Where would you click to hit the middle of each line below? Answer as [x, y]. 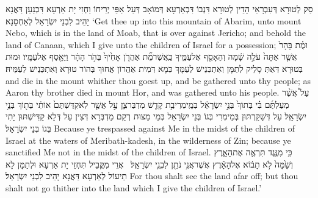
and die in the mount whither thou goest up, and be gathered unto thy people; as [158, 80]
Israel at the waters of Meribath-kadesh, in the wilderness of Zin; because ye [148, 140]
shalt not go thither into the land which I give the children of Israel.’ [134, 187]
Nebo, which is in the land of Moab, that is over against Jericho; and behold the [156, 33]
